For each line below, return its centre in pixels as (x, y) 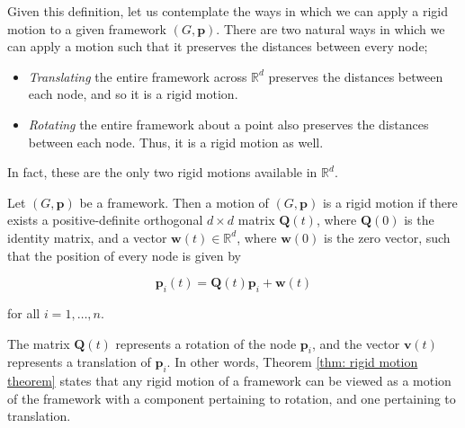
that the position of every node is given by (124, 255)
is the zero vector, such (387, 237)
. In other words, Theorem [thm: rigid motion (292, 362)
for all (24, 312)
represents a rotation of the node (206, 343)
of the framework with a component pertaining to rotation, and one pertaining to (232, 398)
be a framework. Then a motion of (174, 202)
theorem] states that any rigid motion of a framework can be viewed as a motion (229, 381)
